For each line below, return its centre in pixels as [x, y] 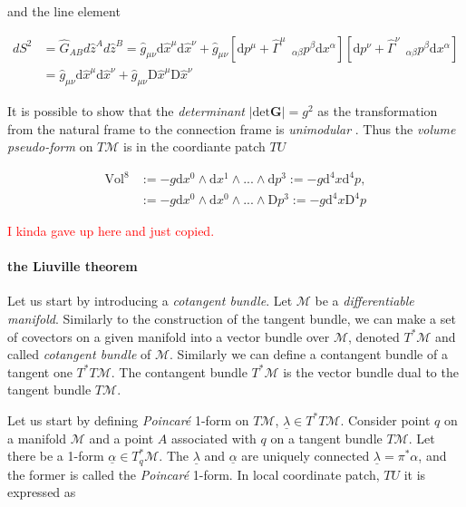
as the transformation [378, 111]
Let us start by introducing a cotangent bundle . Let [150, 301]
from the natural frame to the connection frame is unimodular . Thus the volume [232, 128]
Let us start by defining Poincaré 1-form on [128, 419]
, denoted [374, 336]
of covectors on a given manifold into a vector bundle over [169, 336]
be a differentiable [364, 301]
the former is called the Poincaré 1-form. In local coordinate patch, [194, 474]
